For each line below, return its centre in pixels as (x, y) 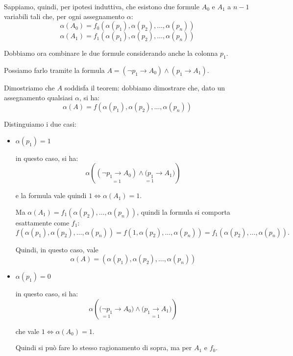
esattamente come (42, 222)
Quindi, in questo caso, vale (57, 249)
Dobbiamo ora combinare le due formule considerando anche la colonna (111, 53)
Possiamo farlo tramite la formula (54, 70)
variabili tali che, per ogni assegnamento (64, 16)
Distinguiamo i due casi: (40, 124)
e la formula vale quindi (51, 195)
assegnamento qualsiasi (38, 97)
